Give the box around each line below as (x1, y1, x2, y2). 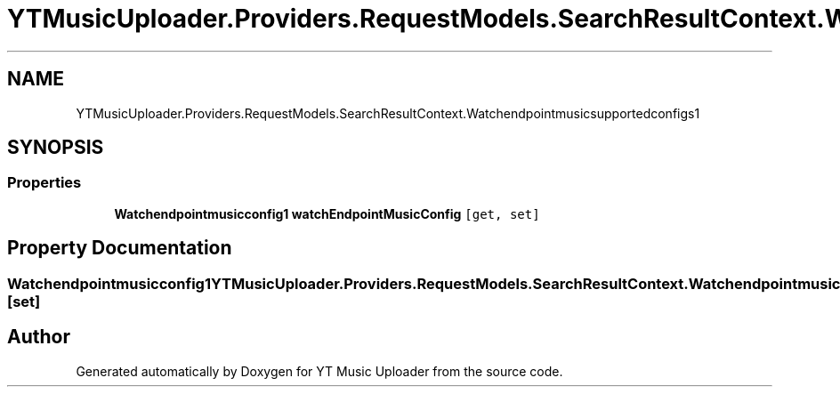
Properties (7, 173, 82, 192)
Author (7, 326, 70, 349)
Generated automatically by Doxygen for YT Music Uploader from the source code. (76, 363, 563, 379)
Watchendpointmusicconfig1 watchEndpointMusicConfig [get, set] (114, 205, 540, 221)
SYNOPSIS (7, 136, 104, 159)
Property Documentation (7, 237, 232, 260)
